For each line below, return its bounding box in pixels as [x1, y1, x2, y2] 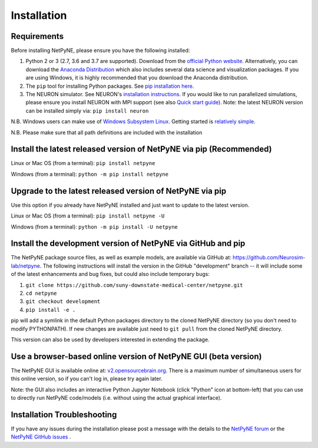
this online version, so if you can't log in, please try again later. [11, 375, 163, 383]
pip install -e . [25, 307, 76, 313]
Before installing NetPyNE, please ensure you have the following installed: [11, 47, 190, 54]
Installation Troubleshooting [11, 410, 117, 420]
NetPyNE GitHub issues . [11, 433, 71, 440]
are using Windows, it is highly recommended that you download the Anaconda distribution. [25, 74, 249, 81]
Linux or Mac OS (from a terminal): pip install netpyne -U [11, 212, 165, 219]
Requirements [11, 31, 64, 41]
